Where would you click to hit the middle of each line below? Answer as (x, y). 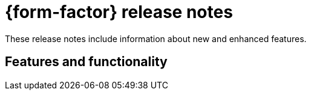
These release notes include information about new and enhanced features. (156, 38)
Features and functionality (86, 62)
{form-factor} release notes (119, 12)
